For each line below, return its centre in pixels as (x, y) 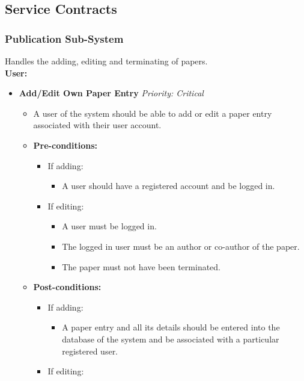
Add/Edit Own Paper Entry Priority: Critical (111, 93)
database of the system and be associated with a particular (171, 339)
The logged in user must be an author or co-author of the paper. (181, 246)
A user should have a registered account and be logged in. (169, 186)
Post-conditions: (67, 287)
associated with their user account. (97, 125)
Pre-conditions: (65, 145)
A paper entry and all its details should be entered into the (171, 327)
